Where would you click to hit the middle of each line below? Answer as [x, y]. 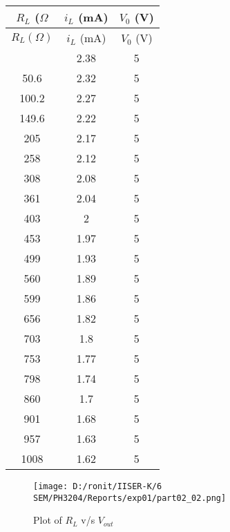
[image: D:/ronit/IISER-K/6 [98, 486]
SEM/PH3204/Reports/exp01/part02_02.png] [130, 498]
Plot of [48, 520]
